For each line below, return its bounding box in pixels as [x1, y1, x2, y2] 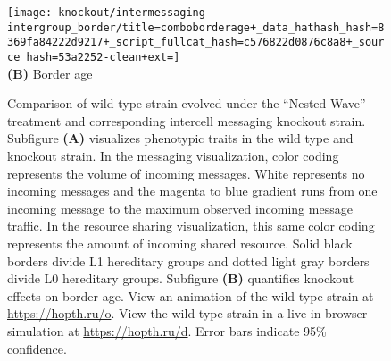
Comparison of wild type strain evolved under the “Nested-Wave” [7, 94, 366, 113]
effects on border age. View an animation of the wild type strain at [7, 286, 374, 305]
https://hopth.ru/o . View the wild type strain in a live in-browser [7, 304, 368, 323]
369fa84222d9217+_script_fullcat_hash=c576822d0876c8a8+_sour [7, 36, 385, 49]
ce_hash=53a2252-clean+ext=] [7, 50, 180, 63]
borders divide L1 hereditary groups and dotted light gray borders [7, 251, 370, 270]
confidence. [7, 339, 67, 357]
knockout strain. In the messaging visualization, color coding [7, 147, 339, 164]
